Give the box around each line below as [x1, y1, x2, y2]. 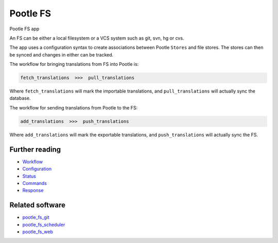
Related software [9, 201, 65, 210]
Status [22, 173, 36, 179]
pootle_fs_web [22, 229, 54, 235]
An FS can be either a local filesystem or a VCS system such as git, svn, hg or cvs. [9, 35, 184, 41]
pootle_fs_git [22, 214, 50, 220]
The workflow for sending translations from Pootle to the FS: [9, 104, 138, 110]
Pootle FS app [9, 26, 40, 32]
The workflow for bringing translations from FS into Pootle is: [9, 61, 139, 67]
